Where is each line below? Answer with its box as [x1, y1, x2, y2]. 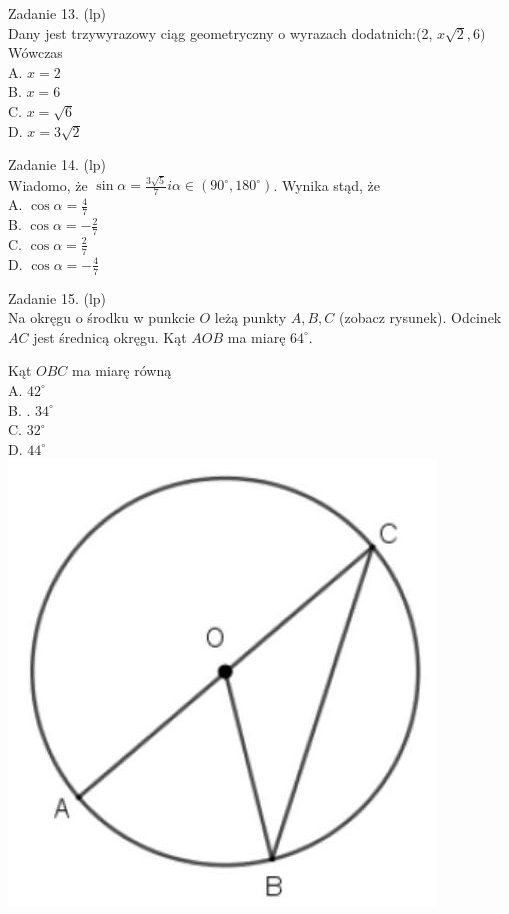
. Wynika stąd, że [273, 174, 381, 195]
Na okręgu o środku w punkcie [8, 307, 195, 328]
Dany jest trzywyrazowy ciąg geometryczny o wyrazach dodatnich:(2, [8, 22, 433, 43]
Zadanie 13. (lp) [8, 3, 107, 23]
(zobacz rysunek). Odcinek [338, 307, 502, 328]
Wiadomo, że [8, 174, 88, 195]
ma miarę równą [72, 360, 172, 381]
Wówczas [8, 42, 63, 63]
